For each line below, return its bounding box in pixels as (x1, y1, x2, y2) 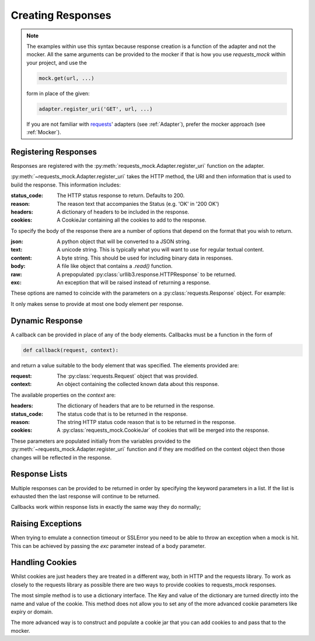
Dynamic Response (10, 316, 83, 326)
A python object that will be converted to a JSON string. (57, 238, 191, 245)
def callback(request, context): (23, 347, 119, 353)
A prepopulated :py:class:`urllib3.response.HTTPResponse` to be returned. (57, 271, 236, 278)
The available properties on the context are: (10, 391, 116, 398)
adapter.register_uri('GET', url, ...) (38, 105, 153, 112)
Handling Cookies (10, 557, 77, 567)
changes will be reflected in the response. (10, 454, 112, 461)
